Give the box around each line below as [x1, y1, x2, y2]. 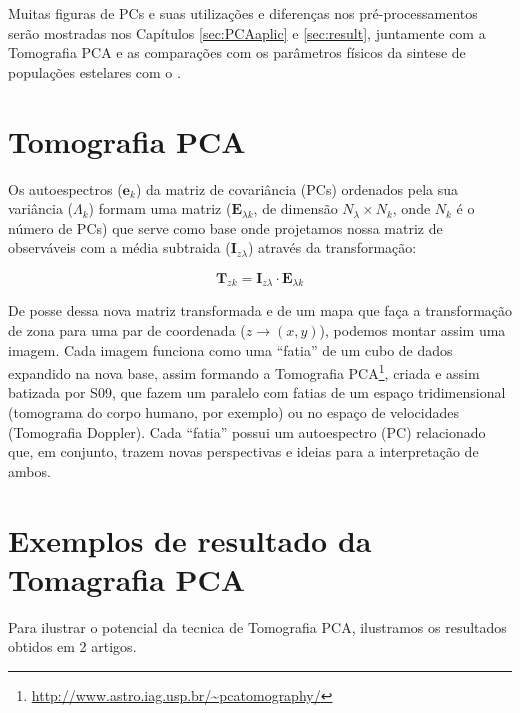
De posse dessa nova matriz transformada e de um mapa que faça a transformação [8, 300, 513, 321]
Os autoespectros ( [8, 178, 123, 199]
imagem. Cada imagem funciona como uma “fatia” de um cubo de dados [8, 339, 453, 360]
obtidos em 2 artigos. [8, 636, 137, 657]
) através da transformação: [247, 237, 417, 258]
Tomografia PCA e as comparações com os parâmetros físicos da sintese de [8, 42, 466, 63]
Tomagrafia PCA [8, 558, 246, 599]
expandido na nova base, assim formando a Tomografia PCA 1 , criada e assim [8, 360, 480, 383]
